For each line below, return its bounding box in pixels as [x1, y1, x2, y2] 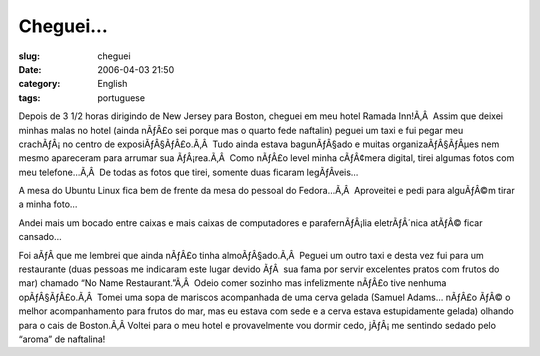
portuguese [97, 91, 145, 104]
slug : [18, 50, 40, 62]
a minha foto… [18, 198, 78, 210]
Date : [18, 63, 42, 75]
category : [18, 78, 61, 90]
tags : [18, 91, 41, 104]
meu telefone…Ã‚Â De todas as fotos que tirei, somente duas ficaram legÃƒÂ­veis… [18, 166, 359, 178]
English [97, 78, 128, 90]
